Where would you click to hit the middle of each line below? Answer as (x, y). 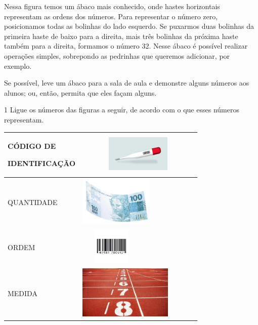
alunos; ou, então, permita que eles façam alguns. (80, 92)
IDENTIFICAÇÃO (41, 163)
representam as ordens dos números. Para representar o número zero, (111, 16)
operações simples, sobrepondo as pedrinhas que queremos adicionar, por (117, 55)
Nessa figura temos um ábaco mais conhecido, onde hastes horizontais (112, 6)
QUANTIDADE (33, 202)
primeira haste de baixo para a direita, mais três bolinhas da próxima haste (121, 36)
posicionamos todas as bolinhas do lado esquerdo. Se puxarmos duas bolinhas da (129, 26)
